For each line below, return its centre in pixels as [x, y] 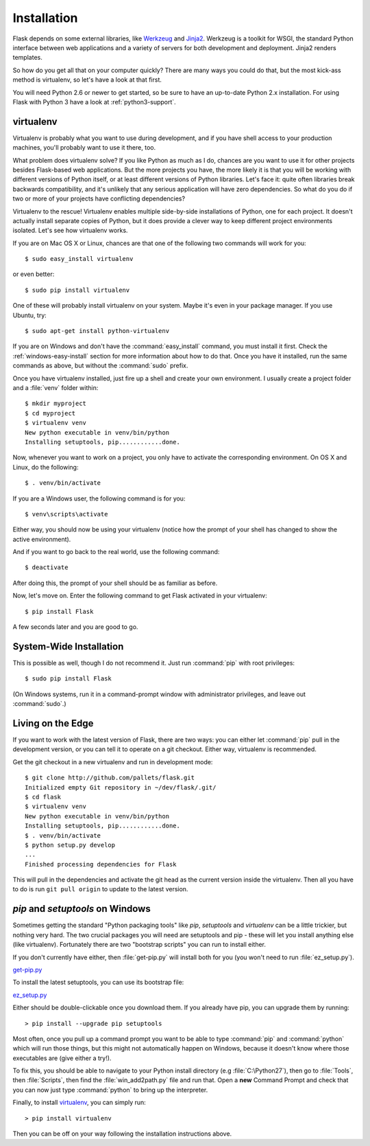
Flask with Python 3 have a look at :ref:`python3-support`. [94, 102]
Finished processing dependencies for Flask [101, 864]
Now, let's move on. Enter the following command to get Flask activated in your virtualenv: [140, 596]
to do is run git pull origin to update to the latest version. [100, 889]
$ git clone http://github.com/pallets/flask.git [110, 778]
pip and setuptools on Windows [82, 909]
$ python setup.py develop [70, 845]
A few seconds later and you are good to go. [75, 627]
